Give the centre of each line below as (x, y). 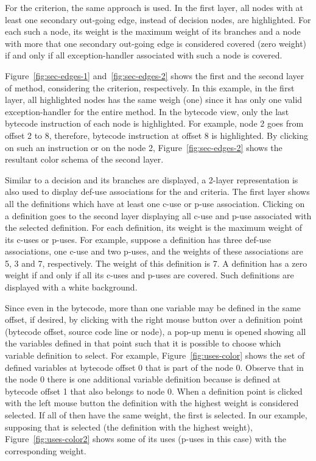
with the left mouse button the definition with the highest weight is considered (152, 403)
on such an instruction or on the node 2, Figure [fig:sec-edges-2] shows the (144, 147)
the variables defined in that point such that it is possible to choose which (143, 343)
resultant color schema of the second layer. (84, 159)
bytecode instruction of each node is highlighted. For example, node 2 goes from (154, 123)
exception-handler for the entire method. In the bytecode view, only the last (147, 111)
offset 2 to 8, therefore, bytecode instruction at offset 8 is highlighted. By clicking (156, 135)
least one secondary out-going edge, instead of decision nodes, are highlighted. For (158, 19)
